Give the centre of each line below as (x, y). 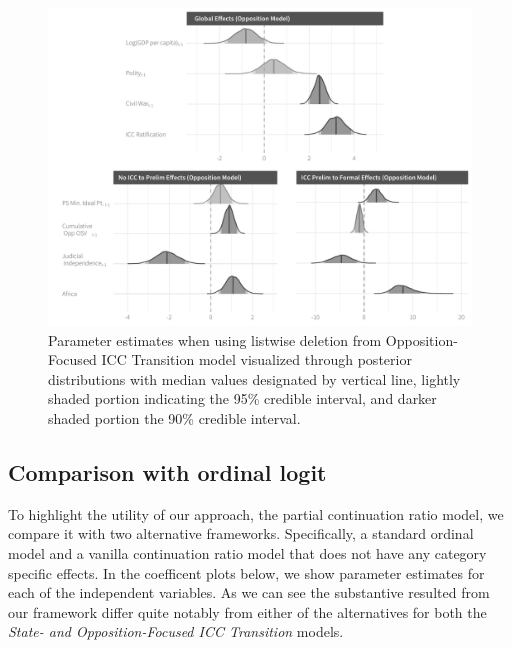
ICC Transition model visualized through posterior (256, 359)
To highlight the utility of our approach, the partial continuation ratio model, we (256, 513)
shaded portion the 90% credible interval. (174, 417)
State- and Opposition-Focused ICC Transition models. (176, 631)
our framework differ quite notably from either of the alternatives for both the (247, 611)
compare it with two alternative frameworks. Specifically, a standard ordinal (241, 533)
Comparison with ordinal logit (167, 471)
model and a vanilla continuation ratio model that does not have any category (247, 552)
